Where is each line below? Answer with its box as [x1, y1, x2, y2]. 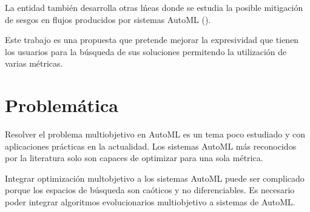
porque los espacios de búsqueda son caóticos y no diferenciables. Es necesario [5, 184, 295, 196]
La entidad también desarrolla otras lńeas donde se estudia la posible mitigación [5, 1, 303, 13]
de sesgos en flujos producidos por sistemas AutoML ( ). [5, 13, 211, 25]
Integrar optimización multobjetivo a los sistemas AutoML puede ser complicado [5, 171, 305, 184]
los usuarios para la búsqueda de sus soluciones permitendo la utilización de [5, 45, 287, 58]
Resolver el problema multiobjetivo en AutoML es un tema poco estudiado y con [5, 128, 305, 141]
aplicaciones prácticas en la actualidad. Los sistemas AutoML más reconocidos [5, 139, 297, 152]
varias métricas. [5, 57, 63, 70]
